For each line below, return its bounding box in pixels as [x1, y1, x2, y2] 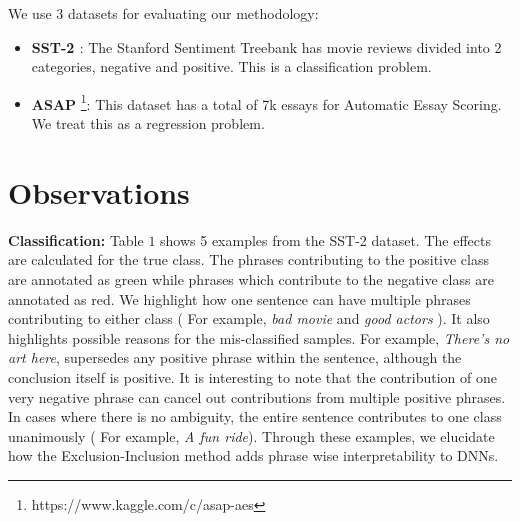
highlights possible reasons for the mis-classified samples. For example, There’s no [8, 327, 510, 348]
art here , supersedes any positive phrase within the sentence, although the [8, 347, 462, 368]
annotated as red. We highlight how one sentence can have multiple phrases [8, 288, 471, 309]
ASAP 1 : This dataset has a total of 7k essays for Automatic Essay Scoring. [31, 90, 502, 114]
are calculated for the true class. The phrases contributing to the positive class [8, 249, 489, 270]
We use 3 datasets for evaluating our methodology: [8, 3, 319, 23]
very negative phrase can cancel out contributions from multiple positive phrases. [8, 386, 506, 407]
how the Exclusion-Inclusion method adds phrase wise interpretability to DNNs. [8, 445, 499, 466]
